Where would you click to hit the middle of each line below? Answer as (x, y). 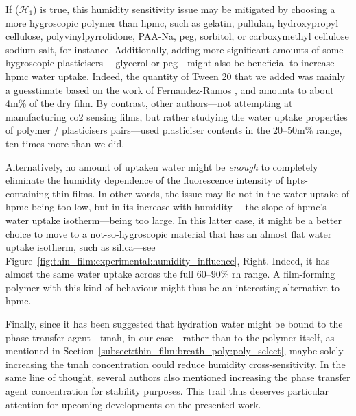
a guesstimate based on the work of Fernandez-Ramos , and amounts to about (170, 89)
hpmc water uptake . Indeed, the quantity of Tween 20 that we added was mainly (175, 76)
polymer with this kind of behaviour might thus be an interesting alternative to (173, 287)
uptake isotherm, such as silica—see (81, 247)
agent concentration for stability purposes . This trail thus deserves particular (167, 391)
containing (27, 193)
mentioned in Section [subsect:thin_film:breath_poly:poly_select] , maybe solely (175, 351)
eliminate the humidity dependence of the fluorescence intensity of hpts (155, 180)
